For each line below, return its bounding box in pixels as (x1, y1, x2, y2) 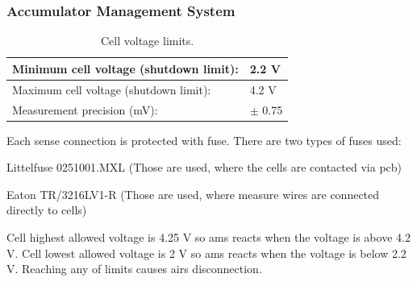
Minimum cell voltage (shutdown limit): (12, 60, 239, 77)
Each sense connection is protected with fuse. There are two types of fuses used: (6, 131, 402, 148)
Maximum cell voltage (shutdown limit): (12, 81, 211, 97)
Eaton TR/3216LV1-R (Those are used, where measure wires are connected (6, 185, 380, 202)
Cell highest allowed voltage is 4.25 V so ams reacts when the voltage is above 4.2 (6, 228, 411, 245)
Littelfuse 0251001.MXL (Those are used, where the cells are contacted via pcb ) (6, 159, 402, 176)
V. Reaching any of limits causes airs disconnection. (6, 260, 262, 277)
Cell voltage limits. (101, 32, 194, 49)
